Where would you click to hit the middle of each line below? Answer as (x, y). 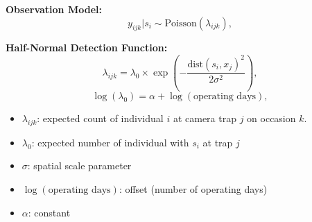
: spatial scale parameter (79, 165)
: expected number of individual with (110, 142)
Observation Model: (54, 9)
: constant (49, 212)
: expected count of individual (100, 118)
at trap (218, 142)
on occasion (271, 118)
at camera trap (205, 118)
